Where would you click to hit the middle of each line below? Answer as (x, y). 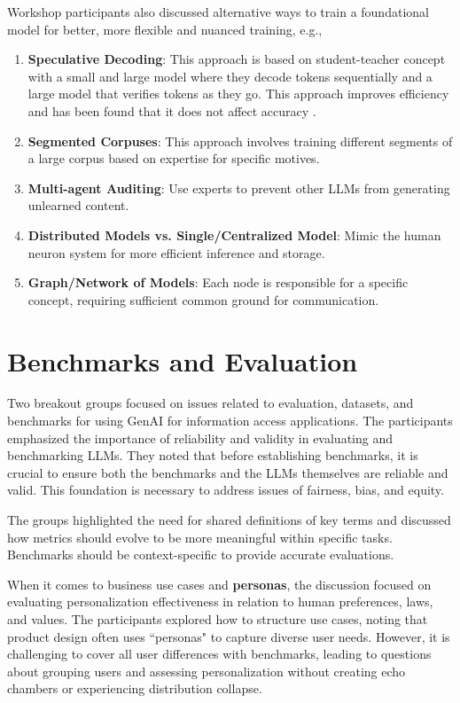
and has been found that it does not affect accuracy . (172, 110)
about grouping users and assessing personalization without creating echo (207, 671)
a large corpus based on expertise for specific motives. (174, 158)
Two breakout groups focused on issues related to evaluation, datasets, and (211, 403)
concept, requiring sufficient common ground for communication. (203, 299)
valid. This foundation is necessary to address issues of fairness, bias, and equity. (226, 490)
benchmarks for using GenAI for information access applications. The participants (230, 421)
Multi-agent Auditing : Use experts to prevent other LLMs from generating (239, 187)
